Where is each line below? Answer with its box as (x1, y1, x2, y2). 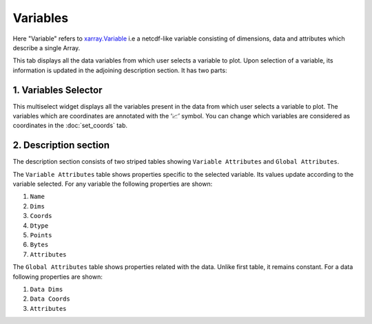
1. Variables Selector (12, 84, 103, 96)
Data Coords (30, 295, 70, 303)
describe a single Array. (12, 43, 81, 52)
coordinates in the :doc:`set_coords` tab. (12, 121, 127, 130)
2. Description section (12, 140, 110, 151)
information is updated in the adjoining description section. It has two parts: (12, 66, 227, 74)
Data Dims (30, 285, 63, 293)
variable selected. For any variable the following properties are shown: (12, 180, 213, 188)
